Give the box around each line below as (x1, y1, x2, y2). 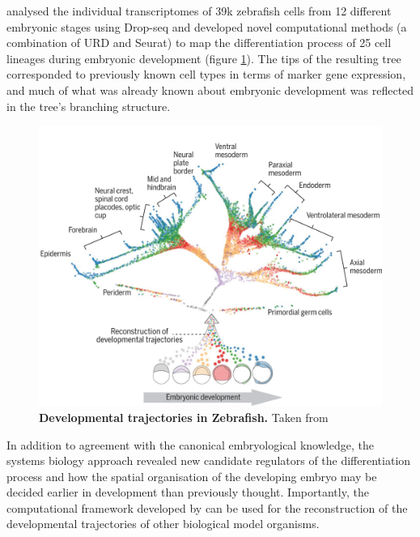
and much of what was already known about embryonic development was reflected (6, 81, 414, 98)
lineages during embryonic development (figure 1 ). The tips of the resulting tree (6, 49, 401, 66)
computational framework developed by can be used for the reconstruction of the (6, 499, 408, 516)
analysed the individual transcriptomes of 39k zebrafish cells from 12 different (6, 2, 392, 19)
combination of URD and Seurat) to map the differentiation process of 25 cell (6, 34, 392, 51)
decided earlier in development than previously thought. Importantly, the (6, 484, 369, 501)
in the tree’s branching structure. (6, 97, 171, 114)
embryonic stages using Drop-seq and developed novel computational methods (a (6, 18, 407, 35)
